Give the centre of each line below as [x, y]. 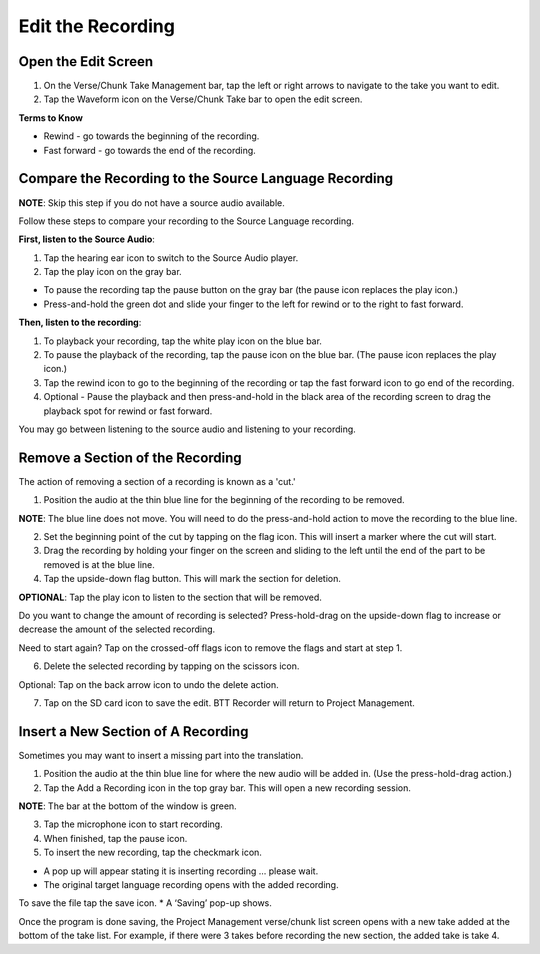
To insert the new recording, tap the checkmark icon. [152, 852]
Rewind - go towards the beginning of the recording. [151, 136]
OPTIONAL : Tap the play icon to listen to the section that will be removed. [170, 597]
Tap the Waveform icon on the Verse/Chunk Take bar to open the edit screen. [203, 99]
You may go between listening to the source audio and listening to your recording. [187, 429]
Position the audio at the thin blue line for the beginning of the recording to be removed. [224, 500]
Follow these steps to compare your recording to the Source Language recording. [186, 221]
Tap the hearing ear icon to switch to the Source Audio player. [171, 257]
